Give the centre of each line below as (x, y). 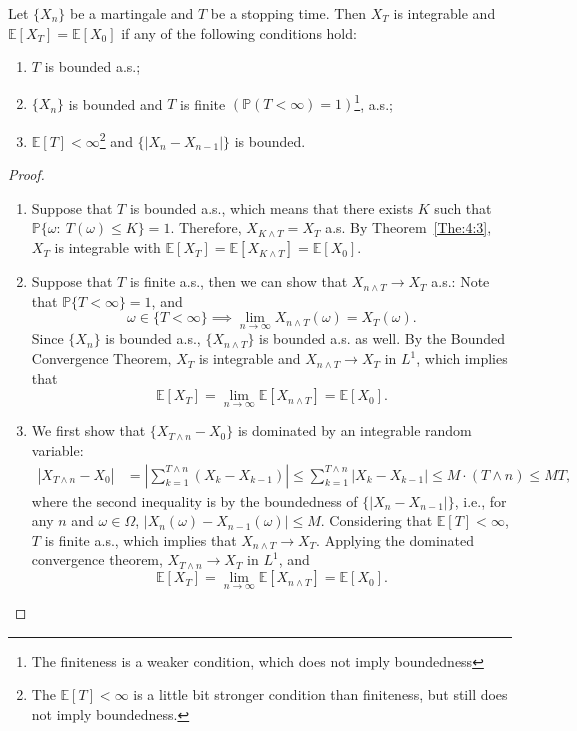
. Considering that (376, 520)
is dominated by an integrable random (354, 430)
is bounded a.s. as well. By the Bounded (382, 338)
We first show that (88, 430)
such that (463, 207)
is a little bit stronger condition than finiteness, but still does (320, 694)
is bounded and (115, 103)
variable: (57, 450)
